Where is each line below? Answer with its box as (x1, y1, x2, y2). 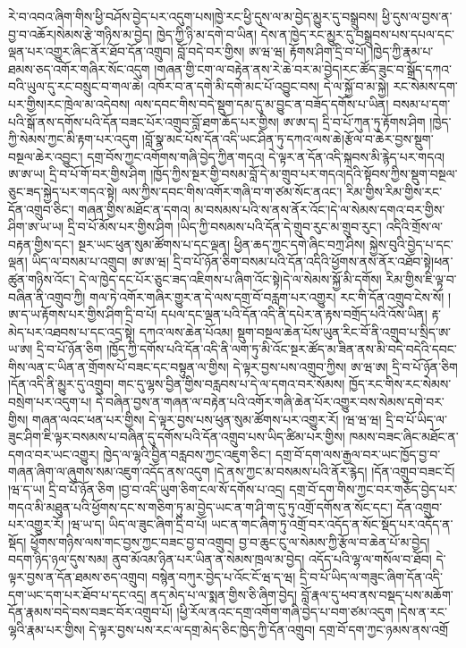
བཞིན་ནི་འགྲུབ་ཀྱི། (8, 287, 86, 306)
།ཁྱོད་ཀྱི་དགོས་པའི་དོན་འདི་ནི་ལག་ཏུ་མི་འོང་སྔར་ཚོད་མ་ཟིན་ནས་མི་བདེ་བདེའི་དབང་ (106, 340, 457, 358)
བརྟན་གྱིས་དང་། (8, 234, 74, 253)
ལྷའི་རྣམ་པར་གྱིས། (8, 619, 85, 638)
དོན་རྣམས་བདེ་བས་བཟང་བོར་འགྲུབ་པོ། (8, 602, 173, 621)
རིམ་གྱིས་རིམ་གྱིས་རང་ (345, 181, 443, 200)
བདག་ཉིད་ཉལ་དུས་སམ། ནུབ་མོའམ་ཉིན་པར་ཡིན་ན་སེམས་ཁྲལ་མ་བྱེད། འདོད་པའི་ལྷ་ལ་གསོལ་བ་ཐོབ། (8, 550, 432, 568)
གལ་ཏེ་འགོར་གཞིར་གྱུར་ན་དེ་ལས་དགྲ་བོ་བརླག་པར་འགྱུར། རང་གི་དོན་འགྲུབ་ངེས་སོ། (89, 287, 445, 306)
